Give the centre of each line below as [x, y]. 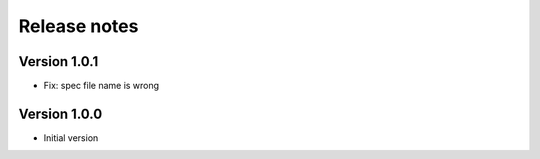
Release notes [78, 26]
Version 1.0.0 [60, 113]
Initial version [71, 137]
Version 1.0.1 [58, 61]
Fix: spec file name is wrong [101, 86]
